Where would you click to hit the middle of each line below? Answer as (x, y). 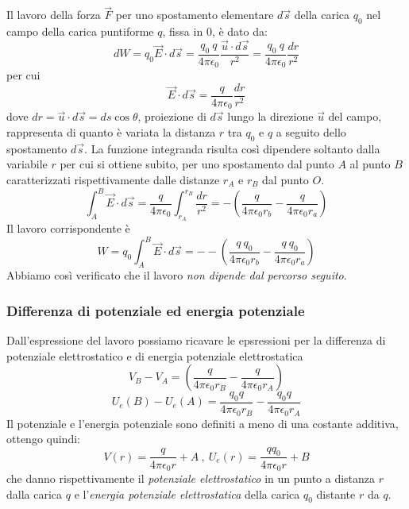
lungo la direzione (270, 116)
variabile (27, 164)
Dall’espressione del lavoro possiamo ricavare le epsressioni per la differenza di (196, 340)
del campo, (355, 116)
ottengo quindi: (43, 439)
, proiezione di (172, 116)
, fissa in (183, 31)
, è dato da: (239, 31)
